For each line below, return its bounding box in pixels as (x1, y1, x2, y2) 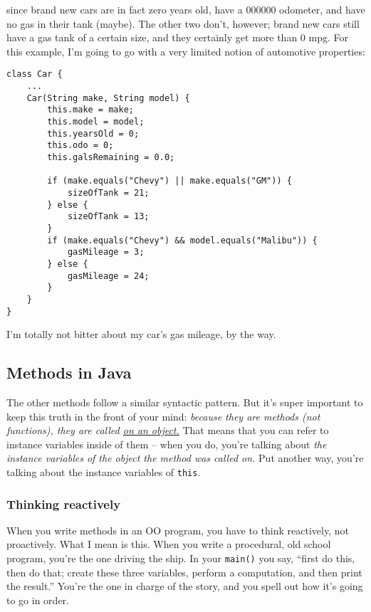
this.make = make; (47, 105, 134, 115)
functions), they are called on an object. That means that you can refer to (6, 423, 329, 438)
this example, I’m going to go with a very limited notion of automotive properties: (6, 43, 365, 58)
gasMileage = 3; (67, 247, 145, 258)
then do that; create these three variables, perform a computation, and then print (6, 564, 362, 579)
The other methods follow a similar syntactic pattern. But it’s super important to (6, 394, 363, 409)
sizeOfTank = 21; (67, 187, 150, 198)
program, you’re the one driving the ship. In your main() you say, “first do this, (6, 550, 355, 565)
